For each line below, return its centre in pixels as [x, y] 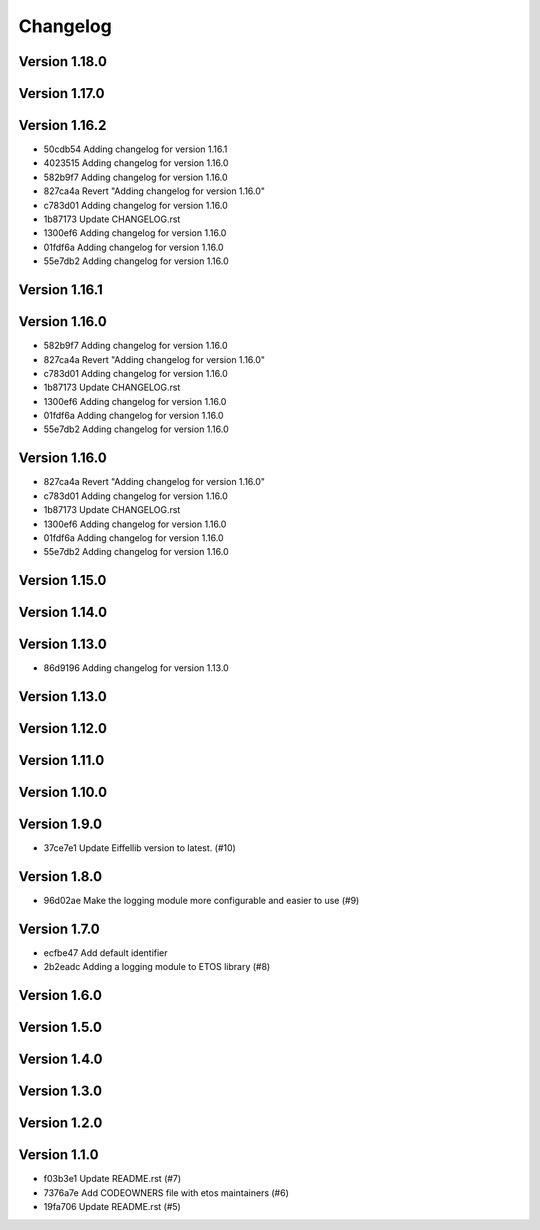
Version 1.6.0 [60, 995]
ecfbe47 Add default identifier [106, 953]
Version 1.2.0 [60, 1123]
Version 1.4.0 [60, 1059]
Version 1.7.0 [59, 928]
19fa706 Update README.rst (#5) [112, 1207]
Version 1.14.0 [63, 612]
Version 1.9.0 [60, 824]
